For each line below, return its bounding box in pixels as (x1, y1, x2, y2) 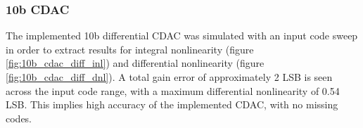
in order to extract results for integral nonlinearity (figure (6, 41, 254, 56)
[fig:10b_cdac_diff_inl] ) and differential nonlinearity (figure (6, 56, 265, 70)
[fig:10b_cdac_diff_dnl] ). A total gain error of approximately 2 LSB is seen (6, 70, 333, 84)
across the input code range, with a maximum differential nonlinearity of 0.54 (6, 83, 340, 98)
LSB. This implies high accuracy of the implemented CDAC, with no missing (6, 97, 338, 112)
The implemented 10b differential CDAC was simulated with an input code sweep (6, 28, 358, 43)
